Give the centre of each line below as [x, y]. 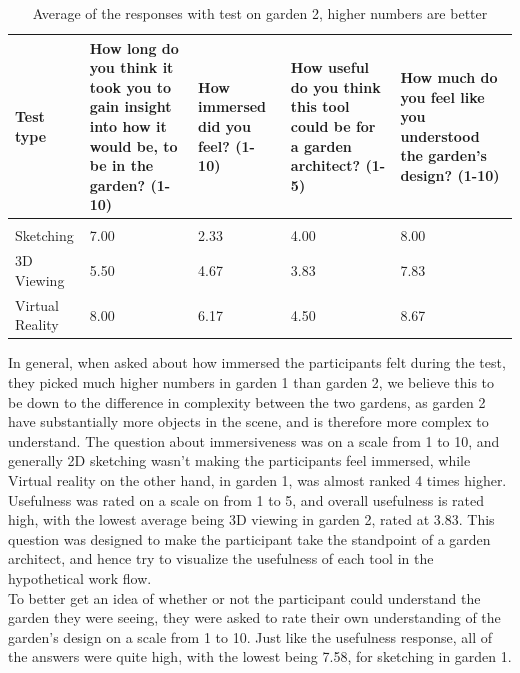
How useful [330, 67]
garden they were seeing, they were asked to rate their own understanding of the [254, 617]
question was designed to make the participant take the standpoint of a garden [249, 538]
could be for [333, 125]
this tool [320, 106]
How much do [449, 76]
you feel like [442, 96]
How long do [134, 47]
